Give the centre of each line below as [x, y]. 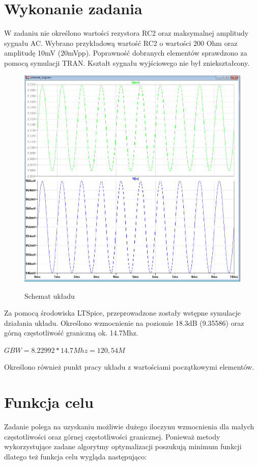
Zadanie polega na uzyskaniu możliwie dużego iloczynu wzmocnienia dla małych [129, 427]
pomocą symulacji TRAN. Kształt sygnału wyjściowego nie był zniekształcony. [127, 62]
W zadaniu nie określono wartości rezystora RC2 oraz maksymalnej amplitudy [126, 33]
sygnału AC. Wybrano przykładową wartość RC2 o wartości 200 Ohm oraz [121, 43]
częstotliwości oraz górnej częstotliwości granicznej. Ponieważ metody [112, 436]
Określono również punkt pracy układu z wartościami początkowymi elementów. [129, 367]
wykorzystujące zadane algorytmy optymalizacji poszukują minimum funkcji [123, 446]
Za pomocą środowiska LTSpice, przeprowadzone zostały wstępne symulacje [123, 313]
